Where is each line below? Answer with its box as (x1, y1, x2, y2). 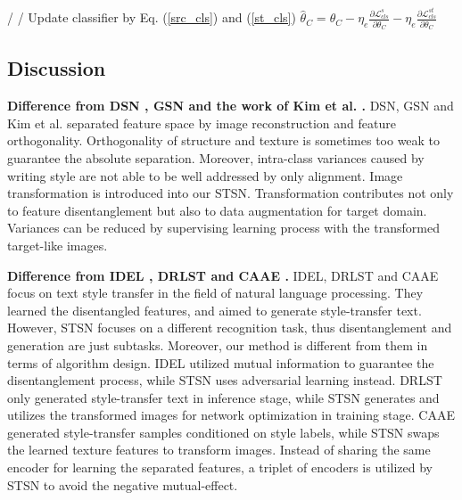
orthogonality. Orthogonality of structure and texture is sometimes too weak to (7, 131, 441, 150)
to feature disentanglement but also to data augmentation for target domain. (7, 201, 427, 219)
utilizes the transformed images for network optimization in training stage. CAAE (7, 406, 455, 424)
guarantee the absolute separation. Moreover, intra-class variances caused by (7, 148, 425, 167)
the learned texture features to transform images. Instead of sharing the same (7, 440, 431, 459)
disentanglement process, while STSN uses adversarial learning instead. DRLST (7, 371, 442, 389)
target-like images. (7, 235, 108, 254)
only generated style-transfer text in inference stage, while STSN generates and (7, 388, 440, 406)
